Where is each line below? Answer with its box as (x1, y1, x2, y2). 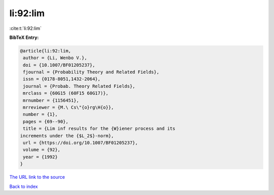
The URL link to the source (9, 174, 65, 180)
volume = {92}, (23, 147, 61, 153)
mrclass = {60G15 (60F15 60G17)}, (23, 90, 109, 96)
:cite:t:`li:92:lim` (9, 25, 42, 31)
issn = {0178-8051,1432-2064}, (23, 76, 101, 82)
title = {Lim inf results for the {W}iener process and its (23, 126, 176, 131)
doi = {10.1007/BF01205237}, (23, 62, 95, 68)
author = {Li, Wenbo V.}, (23, 55, 87, 61)
